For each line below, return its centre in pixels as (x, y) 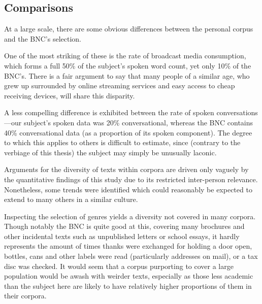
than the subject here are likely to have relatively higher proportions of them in (128, 285)
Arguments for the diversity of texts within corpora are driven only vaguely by (126, 169)
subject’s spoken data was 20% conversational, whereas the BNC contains (138, 122)
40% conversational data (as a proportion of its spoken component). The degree (128, 132)
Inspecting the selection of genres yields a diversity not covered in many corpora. (130, 216)
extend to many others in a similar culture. (71, 199)
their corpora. (25, 296)
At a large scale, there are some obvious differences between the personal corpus (129, 29)
